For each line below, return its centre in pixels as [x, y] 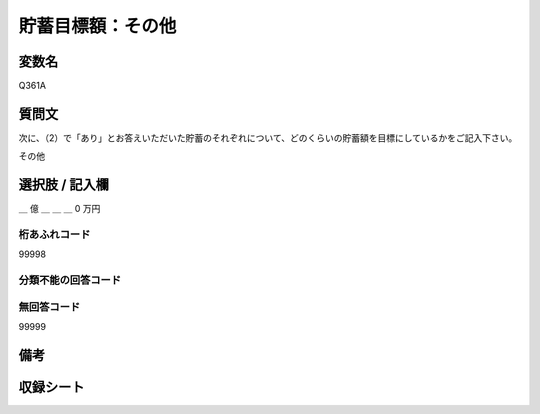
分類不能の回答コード [70, 280]
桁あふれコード [54, 235]
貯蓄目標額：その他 [97, 26]
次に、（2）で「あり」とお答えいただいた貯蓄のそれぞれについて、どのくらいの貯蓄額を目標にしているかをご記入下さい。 [268, 137]
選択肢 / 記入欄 [64, 185]
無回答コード [49, 307]
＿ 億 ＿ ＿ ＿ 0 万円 [59, 209]
